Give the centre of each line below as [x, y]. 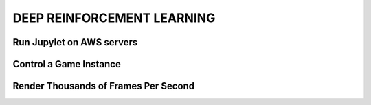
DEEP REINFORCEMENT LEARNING [114, 18]
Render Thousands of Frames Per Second [104, 86]
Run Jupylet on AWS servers [75, 42]
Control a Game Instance [67, 64]
